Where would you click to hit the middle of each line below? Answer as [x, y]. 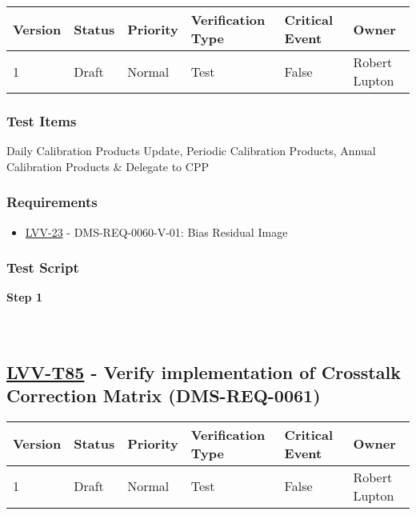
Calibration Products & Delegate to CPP [108, 166]
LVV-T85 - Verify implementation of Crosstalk [204, 371]
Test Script [43, 267]
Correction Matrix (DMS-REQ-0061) [164, 395]
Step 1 [24, 297]
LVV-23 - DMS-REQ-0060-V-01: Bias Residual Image [156, 232]
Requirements [52, 202]
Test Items [42, 120]
